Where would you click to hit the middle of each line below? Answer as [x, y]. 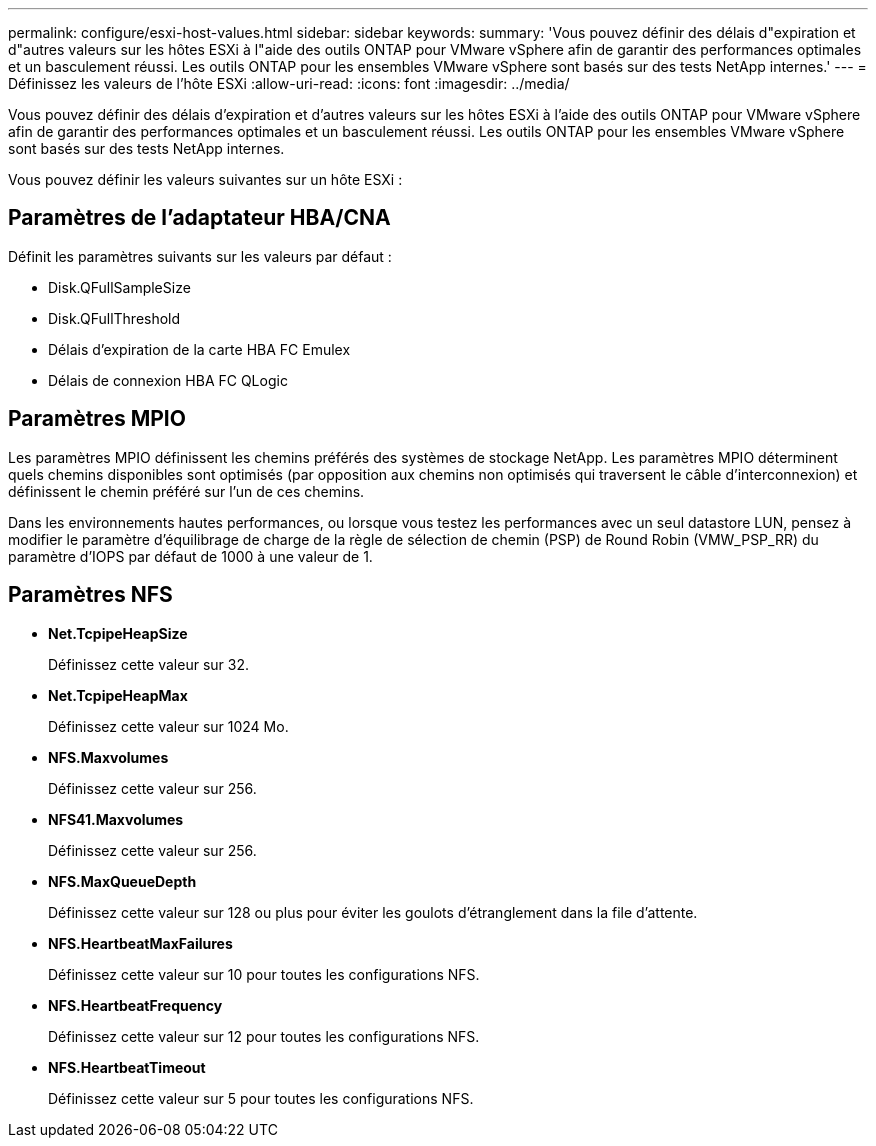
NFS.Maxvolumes [108, 757]
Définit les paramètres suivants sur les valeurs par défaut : [200, 256]
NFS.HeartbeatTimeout [127, 1067]
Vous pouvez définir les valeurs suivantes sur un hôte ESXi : [205, 179]
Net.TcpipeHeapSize [118, 633]
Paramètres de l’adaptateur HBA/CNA [199, 218]
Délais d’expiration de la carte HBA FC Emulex [199, 349]
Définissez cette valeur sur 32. [148, 664]
